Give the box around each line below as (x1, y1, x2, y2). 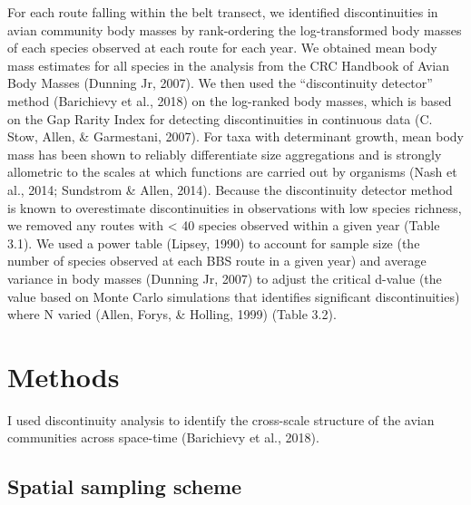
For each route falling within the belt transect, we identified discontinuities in (7, 3, 438, 21)
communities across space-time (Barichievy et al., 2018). (7, 428, 319, 447)
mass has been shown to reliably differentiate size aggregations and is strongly (7, 144, 442, 163)
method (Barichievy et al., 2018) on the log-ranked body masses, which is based (7, 91, 452, 110)
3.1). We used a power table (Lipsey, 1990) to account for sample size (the (7, 233, 420, 252)
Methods (7, 357, 120, 394)
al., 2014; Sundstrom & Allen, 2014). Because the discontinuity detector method (7, 180, 453, 199)
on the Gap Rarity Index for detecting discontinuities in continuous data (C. (7, 109, 433, 128)
